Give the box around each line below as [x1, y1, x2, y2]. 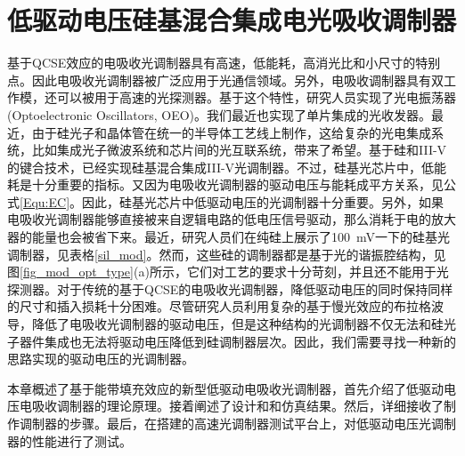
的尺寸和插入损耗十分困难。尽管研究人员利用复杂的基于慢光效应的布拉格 [7, 297, 431, 316]
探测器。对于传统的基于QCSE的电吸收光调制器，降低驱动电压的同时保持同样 [7, 279, 453, 298]
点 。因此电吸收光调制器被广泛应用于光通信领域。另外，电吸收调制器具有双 [7, 70, 444, 89]
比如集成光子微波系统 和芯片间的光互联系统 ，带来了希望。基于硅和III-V [31, 140, 447, 159]
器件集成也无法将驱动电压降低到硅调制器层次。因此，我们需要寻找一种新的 [19, 332, 456, 350]
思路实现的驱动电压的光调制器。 [7, 349, 194, 368]
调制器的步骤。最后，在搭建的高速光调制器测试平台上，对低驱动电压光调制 [19, 414, 456, 432]
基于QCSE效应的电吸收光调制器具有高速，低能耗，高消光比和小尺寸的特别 [7, 53, 441, 72]
